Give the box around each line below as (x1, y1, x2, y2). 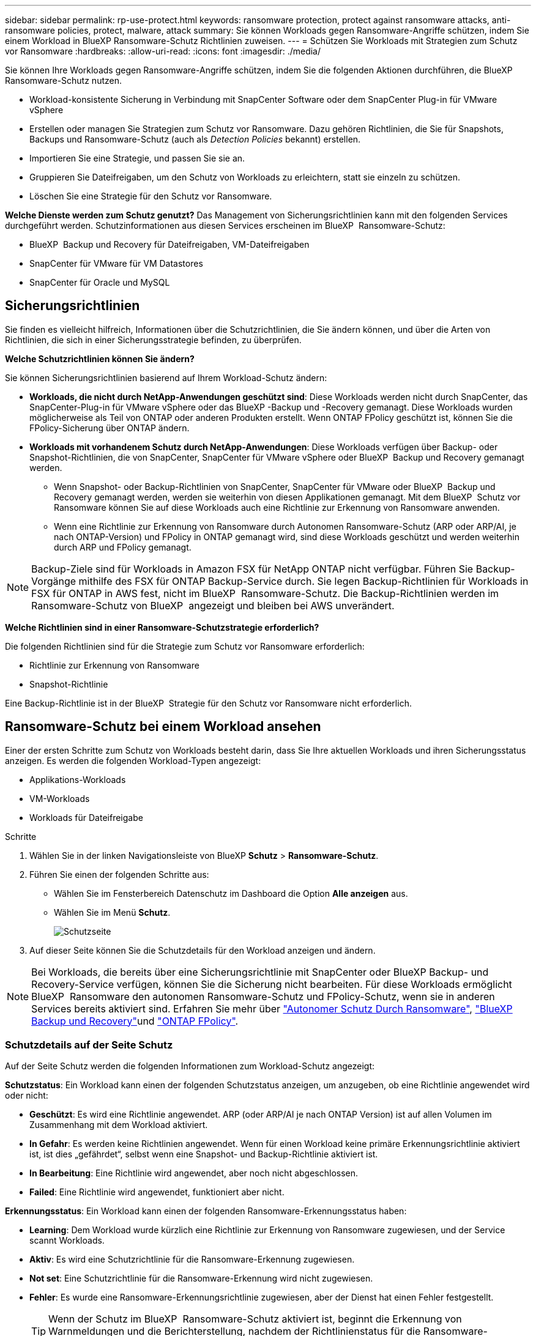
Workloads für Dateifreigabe (29, 812, 143, 823)
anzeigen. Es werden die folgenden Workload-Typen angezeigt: (5, 755, 261, 766)
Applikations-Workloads (29, 774, 126, 785)
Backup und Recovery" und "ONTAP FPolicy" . (31, 1014, 239, 1027)
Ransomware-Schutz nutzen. (5, 75, 122, 86)
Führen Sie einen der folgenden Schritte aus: (29, 869, 209, 880)
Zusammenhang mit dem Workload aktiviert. (29, 1119, 208, 1130)
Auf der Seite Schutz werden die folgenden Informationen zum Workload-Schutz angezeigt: (5, 1061, 375, 1072)
